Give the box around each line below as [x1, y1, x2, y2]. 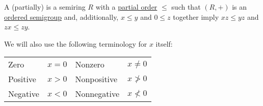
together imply [173, 11, 219, 22]
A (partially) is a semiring [4, 2, 86, 12]
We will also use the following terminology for [4, 38, 147, 49]
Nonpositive [75, 73, 118, 85]
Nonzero [75, 58, 104, 70]
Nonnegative [75, 88, 120, 100]
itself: [155, 38, 173, 49]
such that [171, 2, 201, 12]
